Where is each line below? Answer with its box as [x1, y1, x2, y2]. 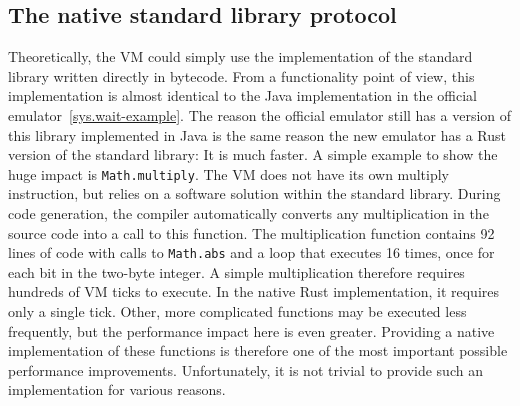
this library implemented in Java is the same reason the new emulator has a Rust [8, 124, 506, 145]
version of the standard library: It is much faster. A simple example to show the [8, 144, 498, 165]
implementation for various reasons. [8, 379, 226, 400]
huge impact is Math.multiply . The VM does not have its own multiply [8, 163, 449, 184]
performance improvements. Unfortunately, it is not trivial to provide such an [8, 359, 483, 380]
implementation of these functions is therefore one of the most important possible [8, 340, 508, 361]
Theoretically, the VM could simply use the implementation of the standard [8, 46, 473, 67]
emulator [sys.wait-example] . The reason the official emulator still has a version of [8, 104, 512, 125]
